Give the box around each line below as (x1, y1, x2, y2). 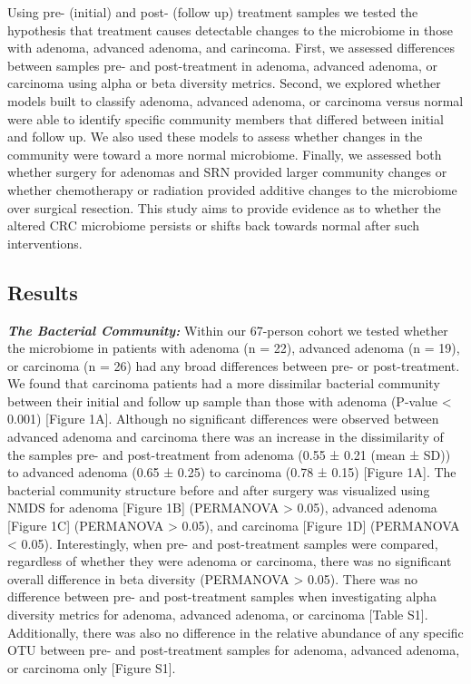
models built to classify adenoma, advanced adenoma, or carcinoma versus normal (7, 91, 464, 110)
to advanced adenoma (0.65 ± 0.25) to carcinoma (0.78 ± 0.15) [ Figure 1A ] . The (7, 463, 456, 482)
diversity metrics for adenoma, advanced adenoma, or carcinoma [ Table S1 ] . (7, 605, 428, 624)
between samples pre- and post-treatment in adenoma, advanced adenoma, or (7, 55, 437, 74)
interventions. (7, 233, 83, 252)
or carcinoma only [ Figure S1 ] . (7, 658, 176, 677)
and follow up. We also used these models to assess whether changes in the (7, 127, 423, 146)
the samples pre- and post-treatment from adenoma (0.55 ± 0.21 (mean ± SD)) (7, 445, 451, 464)
